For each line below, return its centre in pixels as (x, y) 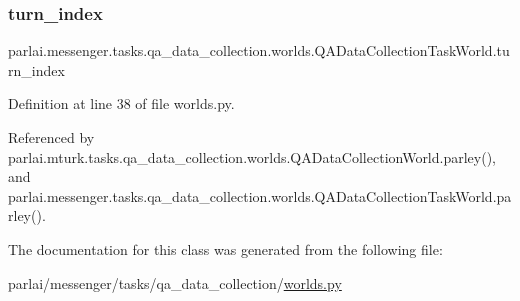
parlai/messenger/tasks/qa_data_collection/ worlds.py (175, 282)
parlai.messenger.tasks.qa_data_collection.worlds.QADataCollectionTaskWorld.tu (259, 50)
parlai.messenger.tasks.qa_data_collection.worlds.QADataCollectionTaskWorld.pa (260, 195)
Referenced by (51, 137)
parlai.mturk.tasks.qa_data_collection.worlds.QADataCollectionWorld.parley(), (252, 156)
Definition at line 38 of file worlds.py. (121, 103)
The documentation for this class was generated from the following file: (225, 248)
